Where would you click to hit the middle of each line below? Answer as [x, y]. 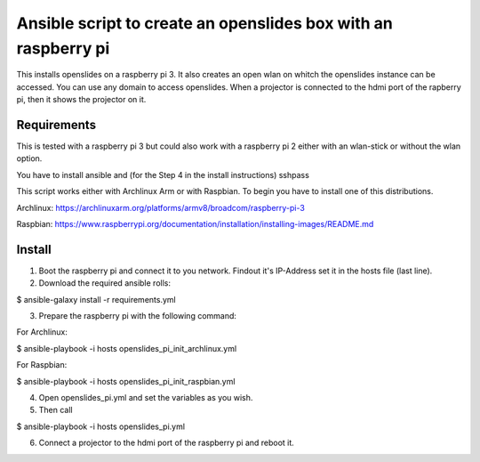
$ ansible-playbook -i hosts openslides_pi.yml [101, 426]
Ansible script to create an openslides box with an [204, 23]
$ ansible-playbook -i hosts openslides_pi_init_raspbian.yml [126, 381]
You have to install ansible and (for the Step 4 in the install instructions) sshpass [163, 174]
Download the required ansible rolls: [104, 283]
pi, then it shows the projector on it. [81, 100]
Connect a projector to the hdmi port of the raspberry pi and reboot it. [167, 443]
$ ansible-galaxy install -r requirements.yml [96, 299]
